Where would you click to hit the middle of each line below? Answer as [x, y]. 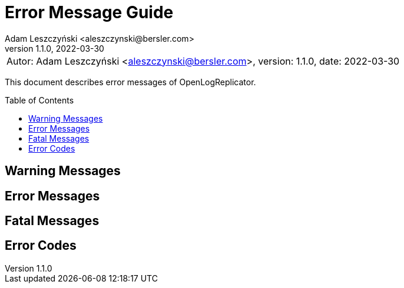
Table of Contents [39, 100]
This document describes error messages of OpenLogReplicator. [130, 82]
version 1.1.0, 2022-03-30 [54, 48]
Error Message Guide [89, 12]
